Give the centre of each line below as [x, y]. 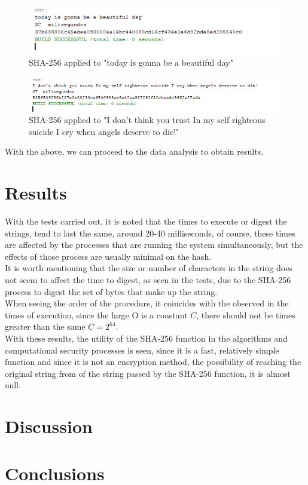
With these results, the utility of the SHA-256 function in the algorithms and [146, 338]
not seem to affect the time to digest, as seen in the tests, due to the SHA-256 [148, 280]
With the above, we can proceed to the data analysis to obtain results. [134, 151]
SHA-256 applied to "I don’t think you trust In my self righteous [147, 120]
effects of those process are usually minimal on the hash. [108, 256]
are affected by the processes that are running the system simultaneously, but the [154, 245]
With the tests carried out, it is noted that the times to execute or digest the [146, 221]
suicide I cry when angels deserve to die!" [104, 131]
